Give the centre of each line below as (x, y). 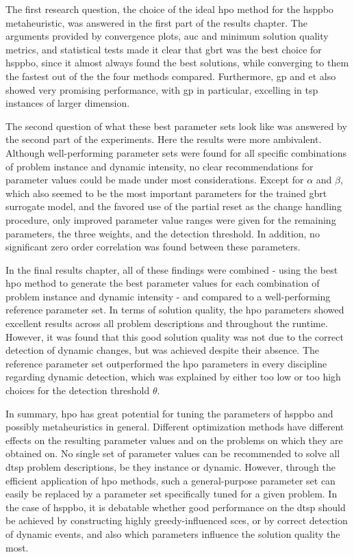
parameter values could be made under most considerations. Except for (155, 180)
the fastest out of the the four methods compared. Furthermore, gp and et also (171, 76)
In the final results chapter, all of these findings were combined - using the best (172, 269)
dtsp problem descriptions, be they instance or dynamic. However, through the (170, 467)
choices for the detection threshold (78, 390)
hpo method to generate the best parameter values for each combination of (163, 283)
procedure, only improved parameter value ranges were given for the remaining (171, 219)
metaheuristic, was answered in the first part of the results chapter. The (156, 22)
